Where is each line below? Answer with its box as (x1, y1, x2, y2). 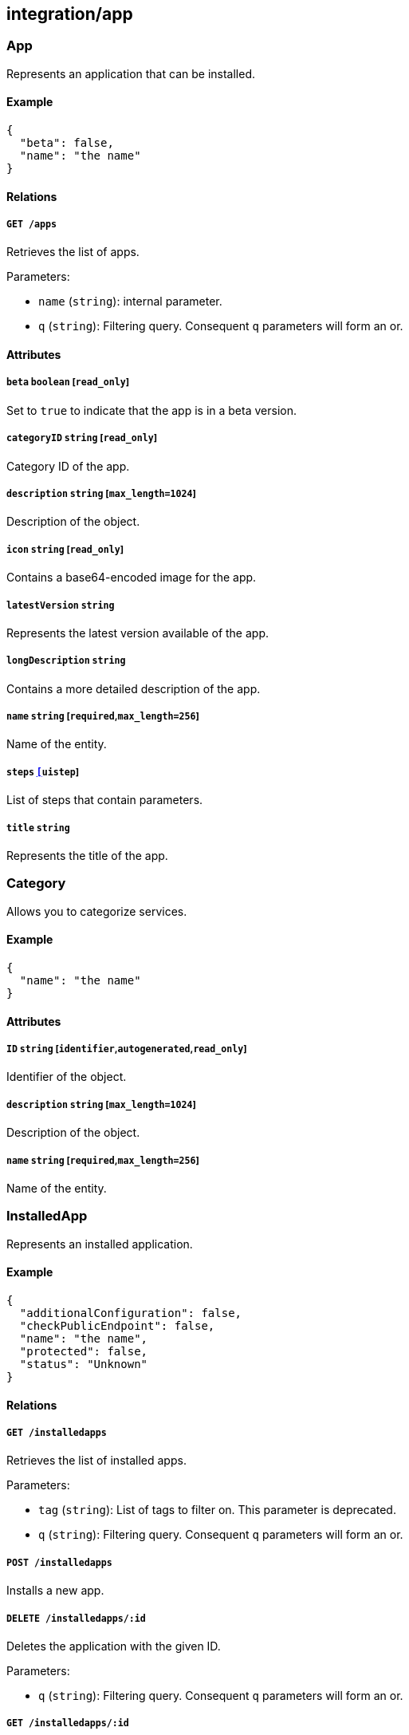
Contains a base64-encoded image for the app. (6, 570, 257, 585)
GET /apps (6, 219, 57, 231)
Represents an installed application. (6, 1236, 193, 1251)
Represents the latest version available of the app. (6, 625, 269, 640)
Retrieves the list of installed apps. (6, 1453, 187, 1468)
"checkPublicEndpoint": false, (19, 1319, 215, 1332)
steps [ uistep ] (6, 766, 80, 778)
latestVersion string (6, 599, 115, 611)
